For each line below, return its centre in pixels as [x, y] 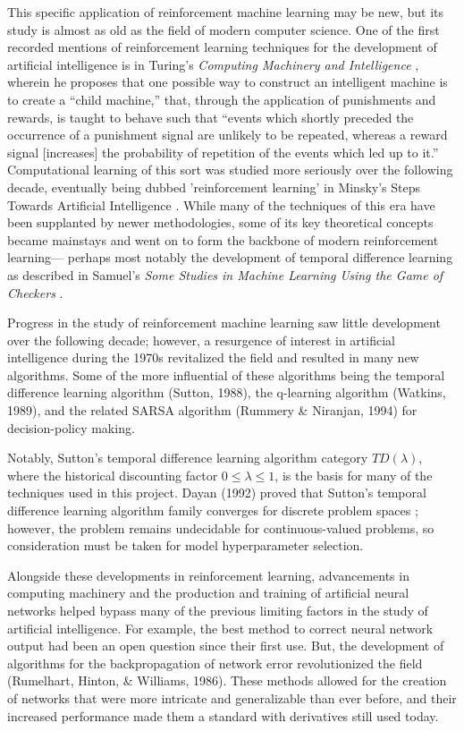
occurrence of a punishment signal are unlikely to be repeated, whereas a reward [228, 135]
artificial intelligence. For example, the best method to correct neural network [220, 628]
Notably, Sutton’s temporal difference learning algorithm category [188, 458]
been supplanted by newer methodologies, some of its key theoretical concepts [220, 222]
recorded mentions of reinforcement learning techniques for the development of [222, 47]
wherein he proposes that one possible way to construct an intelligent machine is [228, 82]
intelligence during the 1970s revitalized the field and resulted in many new [213, 357]
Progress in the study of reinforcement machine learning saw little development [224, 323]
